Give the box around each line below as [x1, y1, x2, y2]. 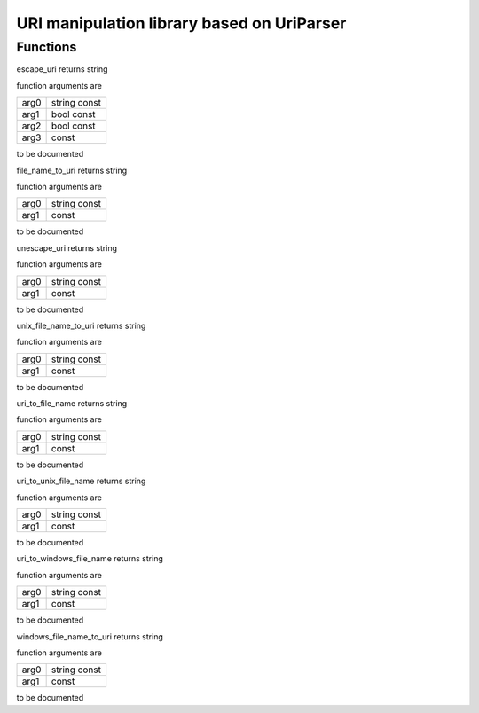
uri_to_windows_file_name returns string [16, 553, 163, 564]
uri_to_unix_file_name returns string [16, 475, 146, 487]
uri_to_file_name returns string [16, 398, 128, 409]
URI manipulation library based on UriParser [16, 13, 347, 33]
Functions [16, 39, 77, 55]
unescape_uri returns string [16, 242, 118, 253]
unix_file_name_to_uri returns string [16, 320, 146, 331]
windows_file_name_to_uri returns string [16, 631, 163, 642]
